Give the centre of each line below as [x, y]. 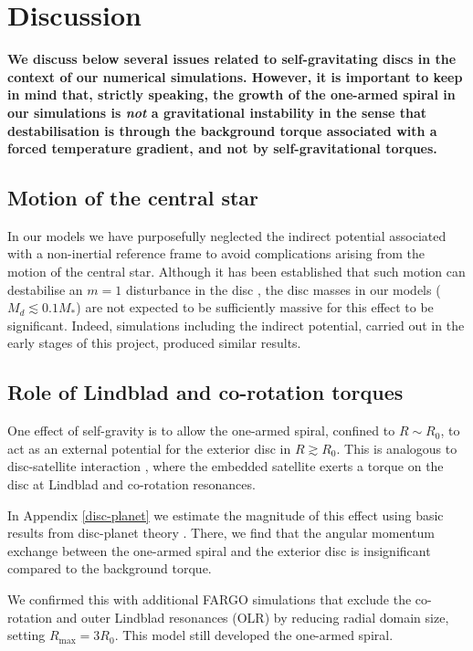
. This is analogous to [397, 448]
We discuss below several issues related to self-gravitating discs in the [232, 59]
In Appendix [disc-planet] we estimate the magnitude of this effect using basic [226, 514]
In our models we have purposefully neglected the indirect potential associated [227, 235]
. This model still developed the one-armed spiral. [254, 635]
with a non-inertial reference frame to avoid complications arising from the [216, 253]
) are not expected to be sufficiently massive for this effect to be [255, 307]
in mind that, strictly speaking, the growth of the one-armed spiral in [231, 94]
